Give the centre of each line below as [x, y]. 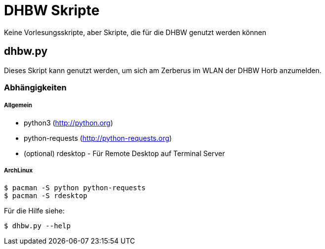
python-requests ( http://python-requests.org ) [98, 138]
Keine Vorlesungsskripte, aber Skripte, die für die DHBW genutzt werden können [135, 32]
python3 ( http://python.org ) [68, 123]
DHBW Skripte [52, 10]
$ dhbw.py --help [37, 226]
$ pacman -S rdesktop [46, 195]
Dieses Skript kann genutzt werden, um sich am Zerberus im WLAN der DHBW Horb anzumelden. [163, 70]
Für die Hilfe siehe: [34, 210]
